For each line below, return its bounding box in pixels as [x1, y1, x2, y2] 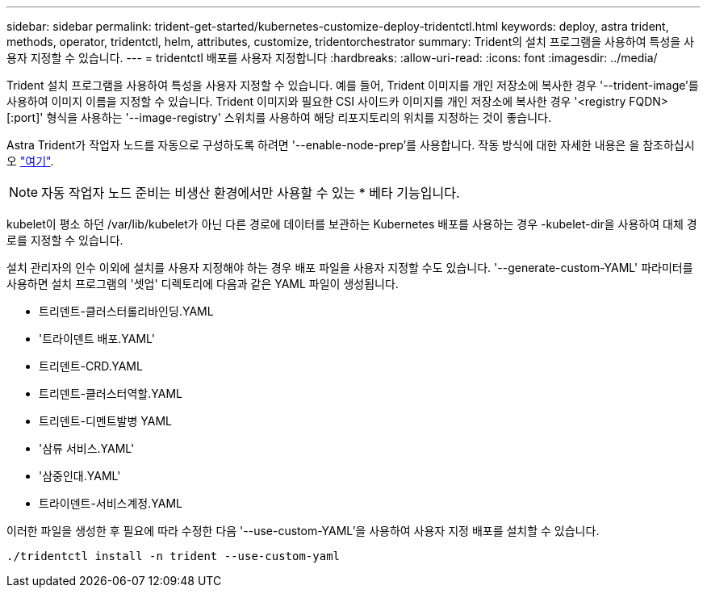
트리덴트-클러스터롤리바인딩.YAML [39, 304, 214, 318]
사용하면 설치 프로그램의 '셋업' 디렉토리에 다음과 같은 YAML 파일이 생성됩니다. [6, 277, 399, 291]
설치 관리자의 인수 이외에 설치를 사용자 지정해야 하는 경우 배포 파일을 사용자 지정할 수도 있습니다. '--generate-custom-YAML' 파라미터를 [6, 261, 693, 274]
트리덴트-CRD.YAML [39, 359, 143, 373]
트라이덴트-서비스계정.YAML [39, 496, 182, 510]
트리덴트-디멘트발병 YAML [39, 414, 172, 428]
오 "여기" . [6, 154, 54, 168]
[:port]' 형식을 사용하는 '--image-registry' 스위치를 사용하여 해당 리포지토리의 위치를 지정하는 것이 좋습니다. [6, 111, 551, 124]
